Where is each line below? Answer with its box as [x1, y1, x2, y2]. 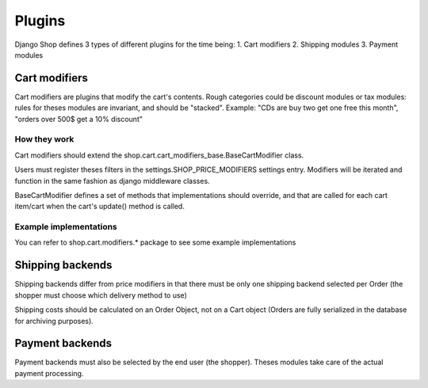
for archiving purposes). [14, 316, 94, 325]
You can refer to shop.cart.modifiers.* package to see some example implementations [14, 238, 296, 247]
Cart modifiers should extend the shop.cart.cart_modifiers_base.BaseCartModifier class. [14, 150, 304, 160]
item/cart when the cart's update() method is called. [14, 202, 185, 211]
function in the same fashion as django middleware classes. [14, 176, 210, 185]
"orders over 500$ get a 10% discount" [14, 114, 143, 124]
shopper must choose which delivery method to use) [14, 290, 188, 300]
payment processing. [14, 368, 84, 378]
